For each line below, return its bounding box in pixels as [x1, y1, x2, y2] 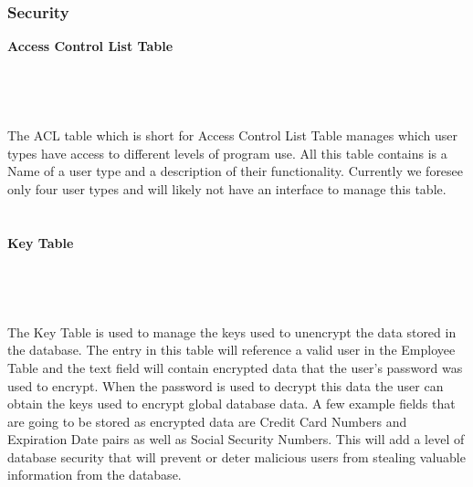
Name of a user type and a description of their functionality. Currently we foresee [7, 161, 464, 181]
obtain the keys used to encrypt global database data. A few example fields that [7, 394, 456, 413]
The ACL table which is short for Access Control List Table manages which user [7, 126, 457, 145]
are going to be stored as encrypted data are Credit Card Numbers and [7, 411, 407, 430]
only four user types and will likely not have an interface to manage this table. [7, 179, 447, 198]
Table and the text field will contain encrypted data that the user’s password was [7, 357, 463, 377]
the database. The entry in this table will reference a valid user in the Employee [7, 340, 456, 359]
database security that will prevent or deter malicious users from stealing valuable [7, 447, 466, 466]
